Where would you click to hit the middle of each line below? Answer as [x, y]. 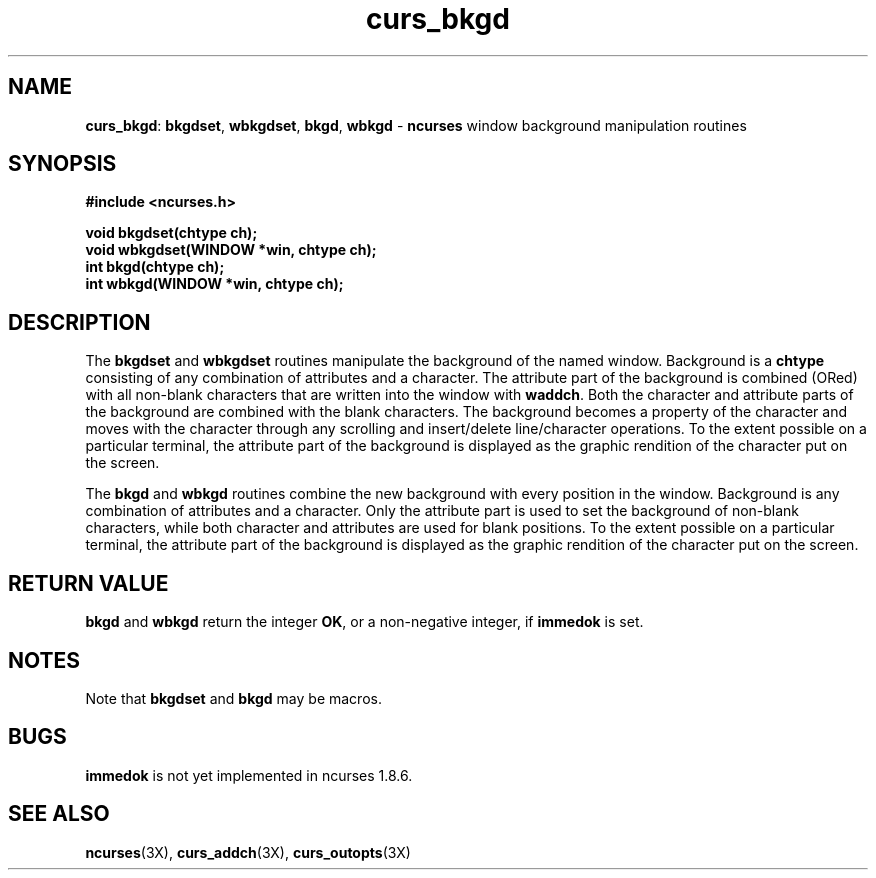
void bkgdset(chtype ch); [171, 233]
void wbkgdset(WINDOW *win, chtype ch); [231, 250]
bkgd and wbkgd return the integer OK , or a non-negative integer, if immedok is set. [364, 622]
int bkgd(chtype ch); [155, 267]
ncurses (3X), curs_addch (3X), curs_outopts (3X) [248, 852]
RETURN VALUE [88, 583]
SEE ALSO [59, 814]
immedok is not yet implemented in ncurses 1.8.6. [249, 775]
